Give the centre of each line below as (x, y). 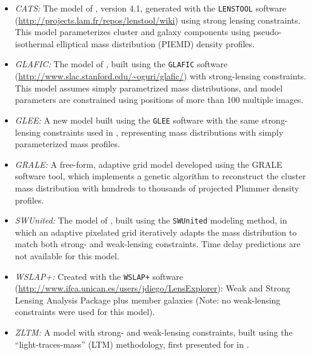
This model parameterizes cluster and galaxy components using (133, 32)
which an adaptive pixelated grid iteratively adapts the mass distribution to (156, 232)
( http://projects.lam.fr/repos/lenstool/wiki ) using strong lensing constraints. (158, 20)
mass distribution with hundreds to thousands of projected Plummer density (157, 187)
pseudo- (267, 32)
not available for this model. (67, 255)
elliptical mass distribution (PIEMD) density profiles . (155, 43)
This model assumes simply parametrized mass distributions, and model (149, 88)
